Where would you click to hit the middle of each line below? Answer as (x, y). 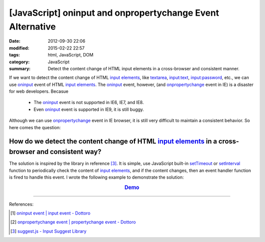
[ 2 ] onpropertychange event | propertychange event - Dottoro (73, 222)
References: (21, 204)
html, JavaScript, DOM (71, 55)
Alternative (32, 27)
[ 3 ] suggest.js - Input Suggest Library (49, 231)
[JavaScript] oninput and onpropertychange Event (114, 13)
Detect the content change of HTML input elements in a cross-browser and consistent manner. (144, 68)
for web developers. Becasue (39, 91)
